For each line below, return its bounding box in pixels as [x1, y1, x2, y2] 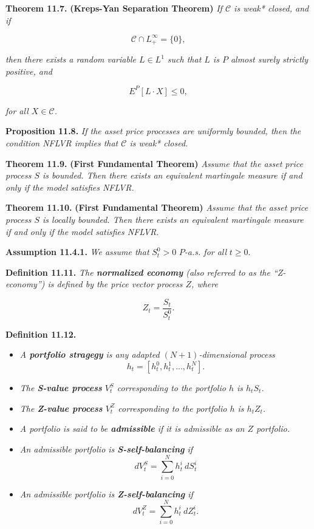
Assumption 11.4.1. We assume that [5, 245, 149, 258]
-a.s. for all [184, 245, 227, 258]
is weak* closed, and [234, 2, 309, 14]
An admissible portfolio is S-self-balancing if [19, 442, 193, 455]
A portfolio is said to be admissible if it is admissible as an [19, 422, 245, 435]
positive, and [5, 64, 52, 77]
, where [191, 278, 218, 290]
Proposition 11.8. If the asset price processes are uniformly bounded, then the [5, 125, 301, 137]
